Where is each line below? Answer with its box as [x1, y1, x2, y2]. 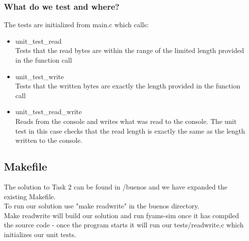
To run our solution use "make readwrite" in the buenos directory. [4, 201, 199, 211]
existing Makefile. [4, 191, 56, 201]
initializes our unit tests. [4, 229, 76, 239]
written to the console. [15, 135, 83, 145]
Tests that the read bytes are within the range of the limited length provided [15, 45, 244, 55]
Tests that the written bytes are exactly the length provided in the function [15, 81, 240, 91]
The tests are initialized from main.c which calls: [4, 19, 149, 30]
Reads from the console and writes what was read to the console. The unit [15, 116, 237, 126]
